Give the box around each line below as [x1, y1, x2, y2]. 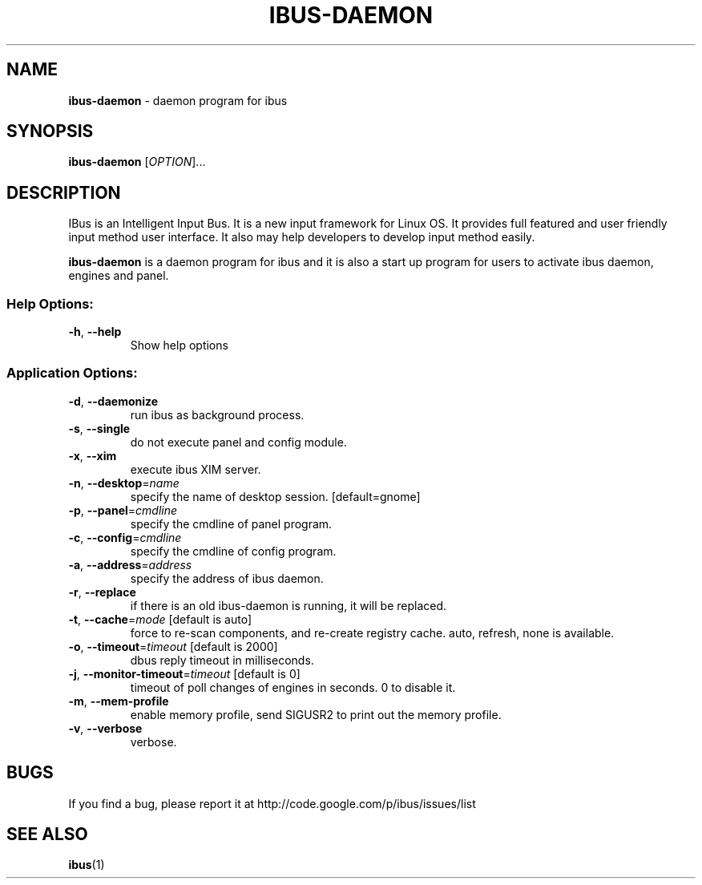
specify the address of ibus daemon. [130, 571, 324, 585]
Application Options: [6, 365, 138, 382]
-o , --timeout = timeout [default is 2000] [68, 639, 278, 653]
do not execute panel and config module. [130, 434, 347, 449]
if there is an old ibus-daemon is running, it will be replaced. [130, 598, 447, 612]
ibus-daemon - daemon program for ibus [68, 93, 288, 107]
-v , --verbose [68, 721, 143, 735]
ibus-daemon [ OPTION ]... [68, 155, 206, 169]
